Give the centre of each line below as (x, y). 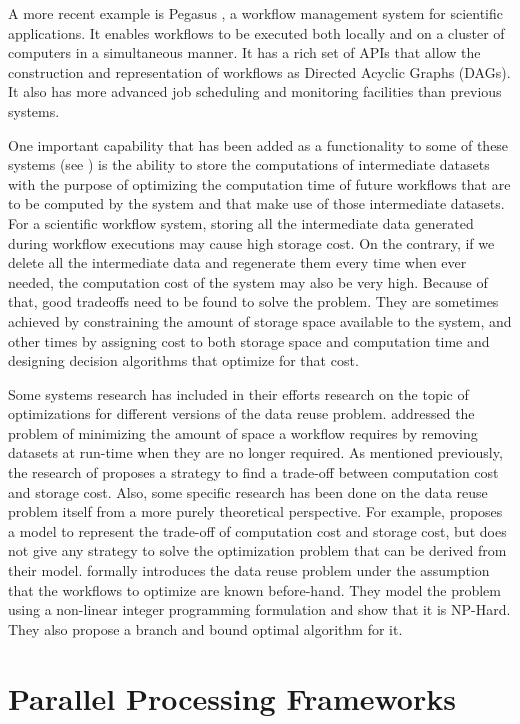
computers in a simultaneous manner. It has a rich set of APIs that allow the (244, 52)
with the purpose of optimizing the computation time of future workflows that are (259, 183)
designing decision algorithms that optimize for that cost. (183, 360)
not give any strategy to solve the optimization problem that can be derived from (257, 550)
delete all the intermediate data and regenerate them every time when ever (237, 262)
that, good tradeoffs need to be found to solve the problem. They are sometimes (253, 301)
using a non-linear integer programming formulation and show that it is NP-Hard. (259, 609)
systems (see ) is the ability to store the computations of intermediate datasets (249, 164)
